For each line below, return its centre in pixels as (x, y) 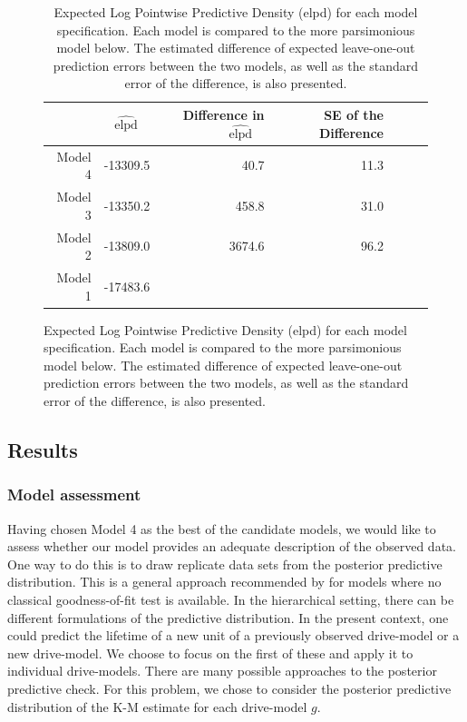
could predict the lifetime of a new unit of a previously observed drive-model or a (233, 635)
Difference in (224, 114)
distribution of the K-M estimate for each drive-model (157, 706)
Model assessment (74, 495)
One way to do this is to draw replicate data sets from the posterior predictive (225, 564)
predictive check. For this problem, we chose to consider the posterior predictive (229, 688)
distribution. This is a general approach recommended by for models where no (224, 582)
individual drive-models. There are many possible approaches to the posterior (222, 671)
